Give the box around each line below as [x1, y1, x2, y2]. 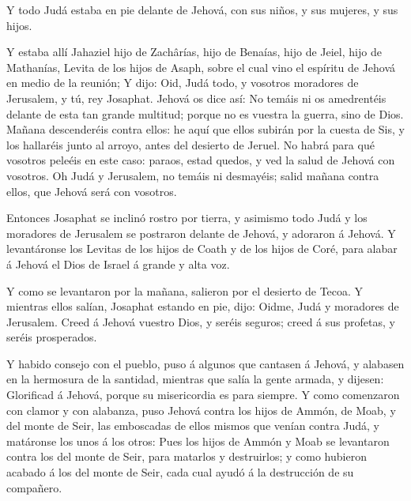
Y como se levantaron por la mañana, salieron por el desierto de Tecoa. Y [6, 282, 364, 299]
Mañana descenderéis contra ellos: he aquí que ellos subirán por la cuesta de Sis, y [6, 121, 405, 137]
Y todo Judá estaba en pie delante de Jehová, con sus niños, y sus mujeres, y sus [6, 2, 398, 17]
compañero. [6, 479, 62, 495]
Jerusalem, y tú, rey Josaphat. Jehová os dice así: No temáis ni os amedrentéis [6, 89, 386, 106]
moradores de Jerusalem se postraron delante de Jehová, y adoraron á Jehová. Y [6, 224, 396, 241]
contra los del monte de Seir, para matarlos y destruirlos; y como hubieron [6, 448, 367, 465]
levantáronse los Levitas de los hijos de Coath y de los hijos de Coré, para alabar [6, 240, 398, 257]
